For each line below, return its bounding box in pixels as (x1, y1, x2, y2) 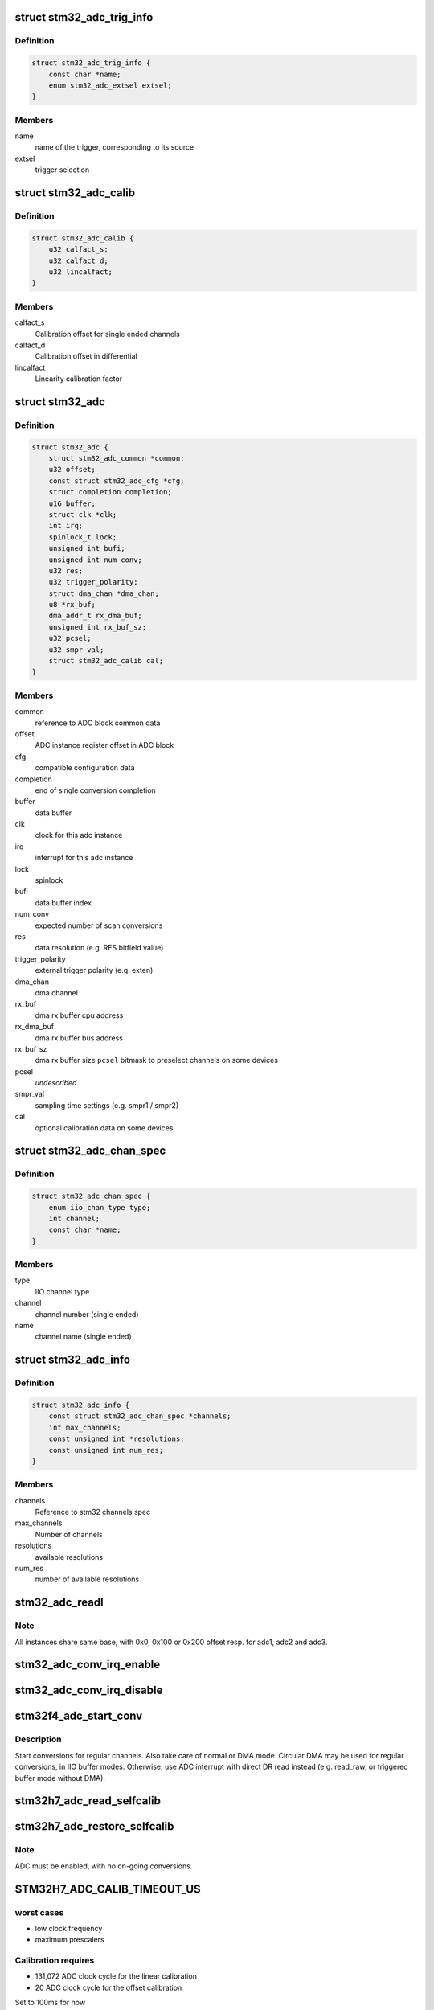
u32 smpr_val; (48, 645, 104, 654)
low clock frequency (35, 1923, 103, 1933)
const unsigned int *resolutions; (48, 1434, 185, 1443)
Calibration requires (14, 1955, 95, 1966)
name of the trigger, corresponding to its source (35, 142, 194, 152)
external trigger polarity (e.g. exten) (35, 966, 154, 975)
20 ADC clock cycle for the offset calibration (35, 1983, 182, 1992)
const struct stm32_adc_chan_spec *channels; (48, 1412, 231, 1421)
